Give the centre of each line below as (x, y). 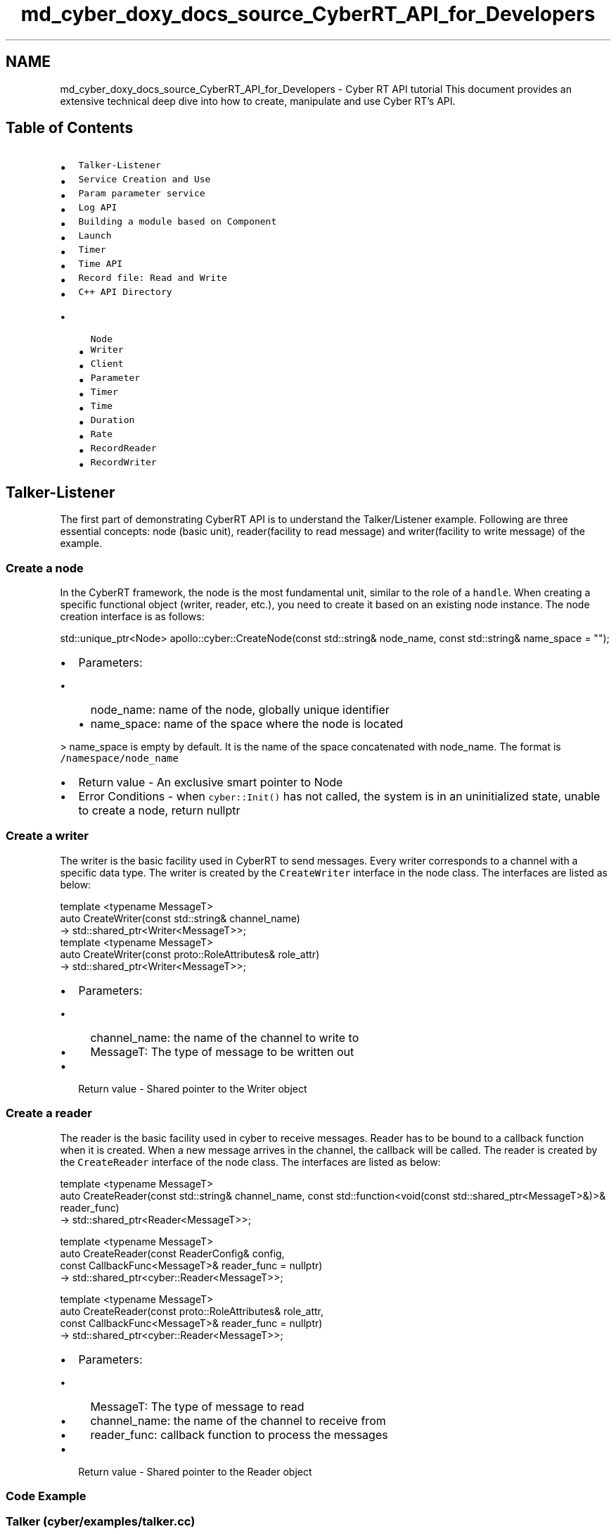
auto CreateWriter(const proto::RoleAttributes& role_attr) (190, 954)
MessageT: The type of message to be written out (222, 1051)
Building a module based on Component (178, 222)
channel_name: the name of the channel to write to (225, 1037)
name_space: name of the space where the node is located (247, 724)
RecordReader (123, 448)
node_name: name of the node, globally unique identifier (240, 710)
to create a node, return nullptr (159, 811)
